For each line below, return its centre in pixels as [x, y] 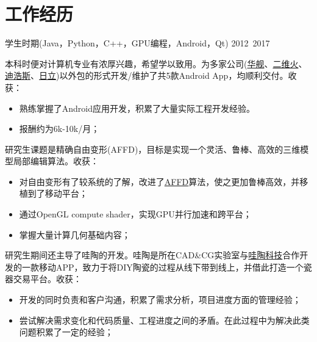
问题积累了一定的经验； [66, 332]
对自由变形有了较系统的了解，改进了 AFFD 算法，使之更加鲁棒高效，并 [159, 181]
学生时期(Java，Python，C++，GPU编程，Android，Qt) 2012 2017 [137, 43]
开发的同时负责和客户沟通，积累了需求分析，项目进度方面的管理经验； [160, 300]
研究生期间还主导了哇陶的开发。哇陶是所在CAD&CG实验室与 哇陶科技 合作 [152, 255]
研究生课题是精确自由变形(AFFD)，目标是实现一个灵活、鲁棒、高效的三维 [153, 149]
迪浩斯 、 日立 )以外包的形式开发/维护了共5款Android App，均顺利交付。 [147, 75]
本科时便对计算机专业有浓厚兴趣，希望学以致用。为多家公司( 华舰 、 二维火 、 [156, 63]
